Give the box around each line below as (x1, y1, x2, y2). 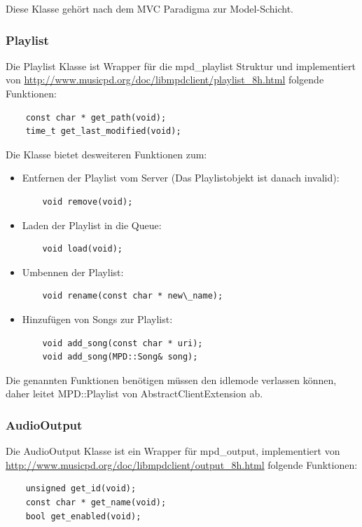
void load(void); (42, 244, 123, 254)
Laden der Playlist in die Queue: (22, 217, 162, 232)
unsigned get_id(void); (25, 484, 137, 494)
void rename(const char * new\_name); (42, 291, 223, 301)
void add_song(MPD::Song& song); (42, 352, 198, 362)
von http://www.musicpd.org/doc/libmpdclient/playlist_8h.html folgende (6, 72, 324, 87)
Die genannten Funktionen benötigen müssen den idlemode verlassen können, (6, 372, 337, 387)
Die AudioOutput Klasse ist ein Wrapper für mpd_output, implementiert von (6, 444, 340, 458)
